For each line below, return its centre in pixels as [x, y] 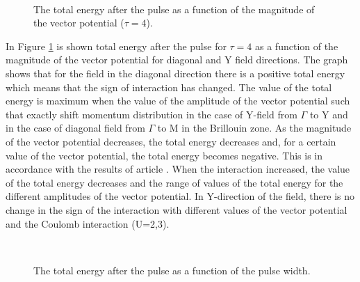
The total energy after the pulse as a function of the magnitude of [174, 9]
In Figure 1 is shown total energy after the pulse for [116, 46]
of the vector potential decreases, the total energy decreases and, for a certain [171, 141]
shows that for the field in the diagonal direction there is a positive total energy [175, 73]
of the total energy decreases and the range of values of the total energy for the [174, 182]
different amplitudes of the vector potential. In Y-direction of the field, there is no [180, 196]
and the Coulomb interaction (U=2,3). [88, 223]
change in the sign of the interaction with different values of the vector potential [177, 209]
